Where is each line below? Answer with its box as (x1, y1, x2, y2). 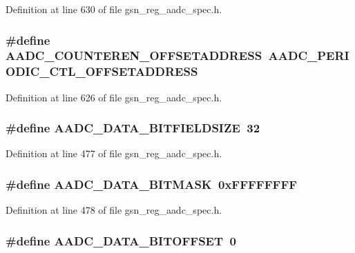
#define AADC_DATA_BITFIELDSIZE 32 (6, 119, 260, 136)
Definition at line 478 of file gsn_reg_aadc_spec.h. (6, 203, 222, 217)
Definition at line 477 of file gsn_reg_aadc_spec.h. (6, 146, 222, 161)
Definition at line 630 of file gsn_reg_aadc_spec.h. (6, 2, 222, 16)
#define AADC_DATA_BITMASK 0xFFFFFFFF (6, 175, 298, 192)
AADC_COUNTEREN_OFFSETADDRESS (6, 47, 262, 64)
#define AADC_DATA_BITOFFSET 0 (6, 232, 236, 249)
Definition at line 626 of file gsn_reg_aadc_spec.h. (6, 90, 222, 104)
